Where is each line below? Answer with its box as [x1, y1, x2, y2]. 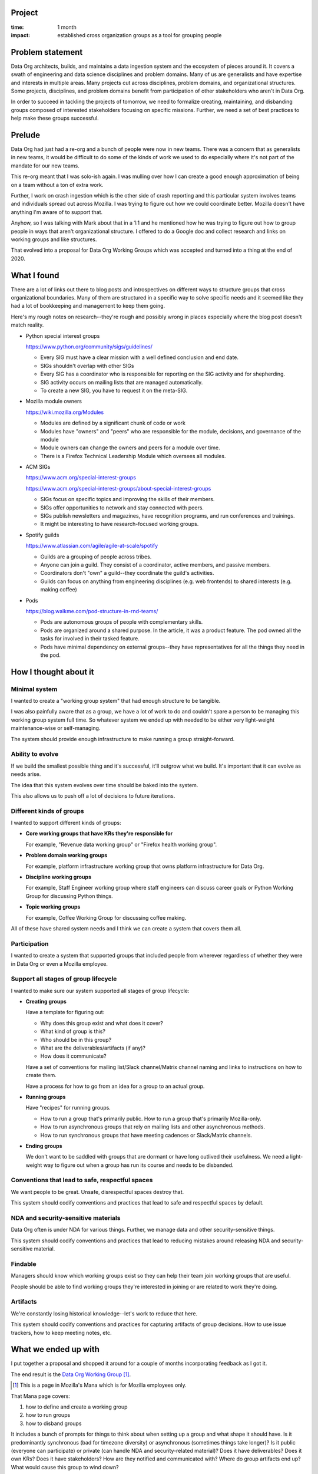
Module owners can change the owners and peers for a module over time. [40, 444, 220, 451]
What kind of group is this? [40, 1028, 106, 1035]
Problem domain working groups [25, 852, 108, 859]
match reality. [11, 321, 44, 328]
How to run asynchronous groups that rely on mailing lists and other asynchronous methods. [40, 1123, 265, 1130]
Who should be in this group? [40, 1036, 112, 1043]
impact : [11, 31, 31, 38]
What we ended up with [11, 1344, 100, 1354]
